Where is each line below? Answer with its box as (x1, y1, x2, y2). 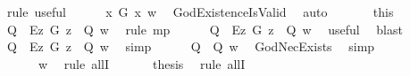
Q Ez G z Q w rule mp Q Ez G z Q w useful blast (6, 19, 403, 38)
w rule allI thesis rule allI (38, 54, 246, 72)
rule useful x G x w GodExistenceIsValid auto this (6, 3, 394, 20)
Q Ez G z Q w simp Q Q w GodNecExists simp (6, 37, 375, 56)
